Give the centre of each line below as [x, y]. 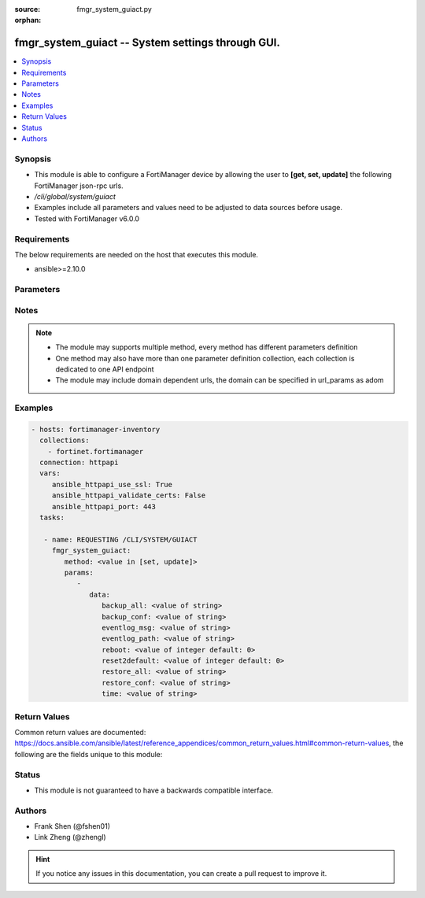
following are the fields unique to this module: [89, 754]
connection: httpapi [79, 463]
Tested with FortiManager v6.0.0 [87, 218]
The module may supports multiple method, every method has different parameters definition [207, 347]
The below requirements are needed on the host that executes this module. [137, 254]
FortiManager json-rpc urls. [79, 186]
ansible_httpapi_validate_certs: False [129, 495]
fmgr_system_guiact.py [115, 9]
